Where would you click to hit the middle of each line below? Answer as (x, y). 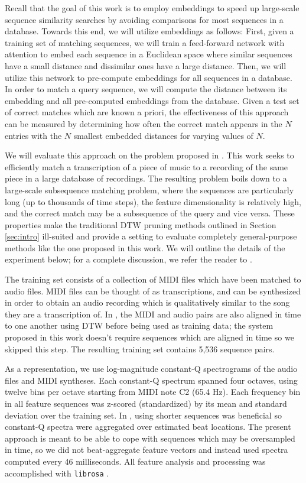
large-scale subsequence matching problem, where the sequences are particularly (149, 189)
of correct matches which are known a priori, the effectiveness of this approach (147, 112)
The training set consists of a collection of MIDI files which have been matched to (153, 279)
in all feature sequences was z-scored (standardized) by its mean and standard (146, 403)
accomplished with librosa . (57, 473)
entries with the (33, 135)
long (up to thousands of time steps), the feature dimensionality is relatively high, (153, 201)
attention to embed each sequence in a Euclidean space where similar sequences (149, 54)
